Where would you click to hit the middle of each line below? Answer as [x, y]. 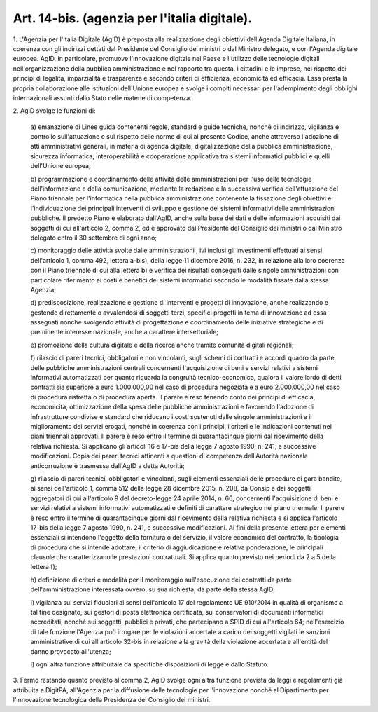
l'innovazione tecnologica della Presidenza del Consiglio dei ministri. [112, 700]
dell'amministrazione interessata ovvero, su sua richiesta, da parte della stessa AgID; [153, 589]
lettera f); [44, 567]
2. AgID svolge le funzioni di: [54, 111]
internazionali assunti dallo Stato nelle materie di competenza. [102, 97]
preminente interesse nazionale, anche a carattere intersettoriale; [125, 332]
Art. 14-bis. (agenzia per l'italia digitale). [133, 18]
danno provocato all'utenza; [71, 651]
